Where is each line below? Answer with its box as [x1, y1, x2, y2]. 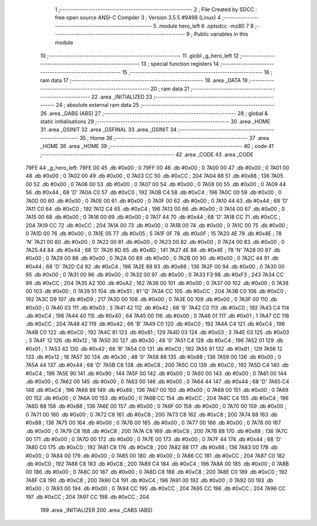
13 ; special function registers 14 [141, 61, 220, 68]
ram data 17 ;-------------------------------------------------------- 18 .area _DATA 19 [40, 77, 248, 84]
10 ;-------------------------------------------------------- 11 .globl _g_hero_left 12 [40, 52, 239, 59]
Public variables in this [194, 31, 249, 38]
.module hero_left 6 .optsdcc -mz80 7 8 [157, 22, 254, 29]
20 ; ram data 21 [150, 85, 190, 92]
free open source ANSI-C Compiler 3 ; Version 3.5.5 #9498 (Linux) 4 [55, 14, 221, 21]
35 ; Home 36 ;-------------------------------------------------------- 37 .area [79, 134, 269, 141]
